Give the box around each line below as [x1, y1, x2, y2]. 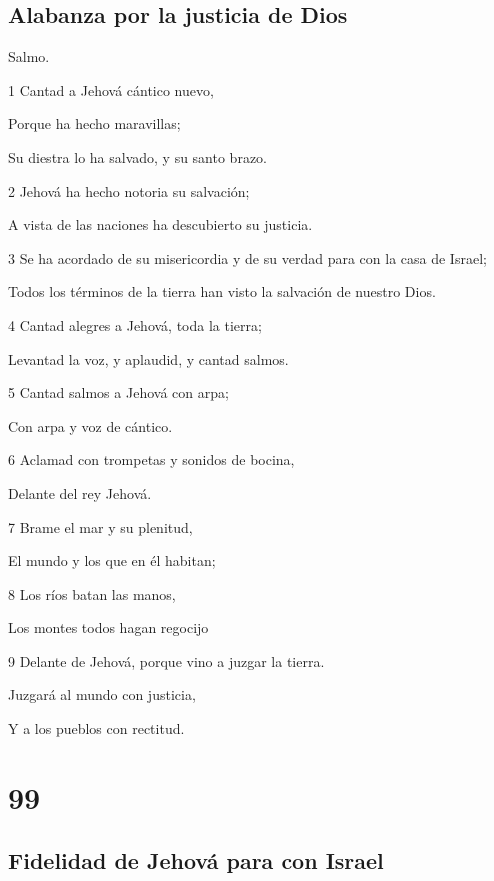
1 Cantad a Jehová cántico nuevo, [8, 79, 214, 100]
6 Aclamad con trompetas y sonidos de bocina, [8, 449, 295, 470]
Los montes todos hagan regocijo [8, 617, 209, 638]
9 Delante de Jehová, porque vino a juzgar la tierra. [8, 650, 325, 671]
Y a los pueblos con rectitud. [8, 718, 185, 739]
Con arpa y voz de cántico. [8, 415, 173, 436]
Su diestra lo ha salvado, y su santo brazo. [8, 146, 267, 167]
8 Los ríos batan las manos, [8, 583, 176, 604]
